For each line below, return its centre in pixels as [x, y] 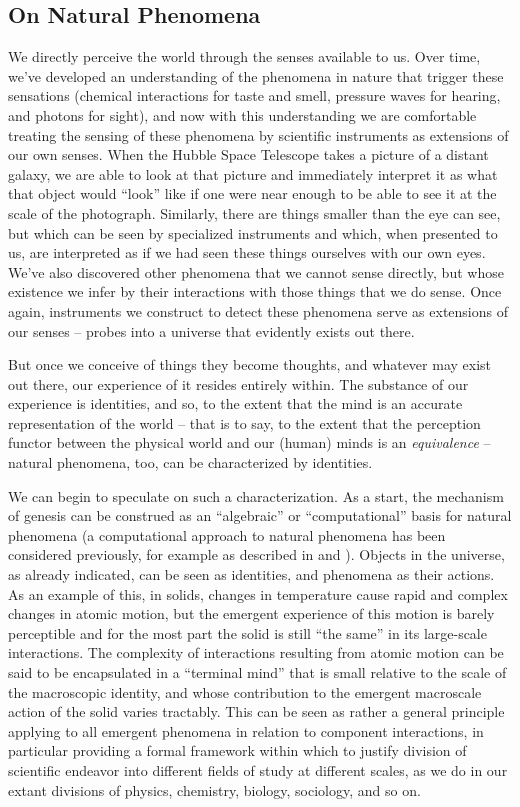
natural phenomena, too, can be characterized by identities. [190, 462]
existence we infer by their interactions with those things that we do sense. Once [255, 291]
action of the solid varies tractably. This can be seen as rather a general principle [256, 711]
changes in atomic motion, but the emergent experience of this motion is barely [251, 613]
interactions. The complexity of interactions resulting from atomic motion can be [256, 652]
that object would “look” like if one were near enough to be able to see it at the [252, 193]
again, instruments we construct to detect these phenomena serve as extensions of [258, 310]
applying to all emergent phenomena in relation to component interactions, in [246, 730]
